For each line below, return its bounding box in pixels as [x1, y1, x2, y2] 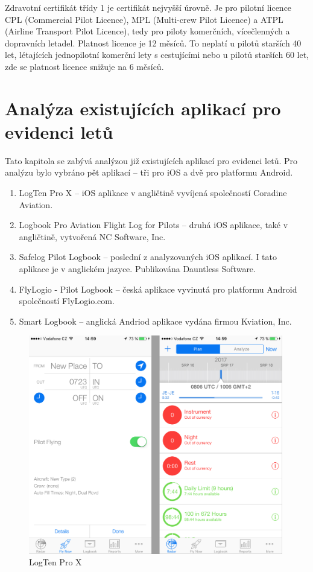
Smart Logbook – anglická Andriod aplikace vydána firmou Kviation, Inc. [19, 314, 292, 327]
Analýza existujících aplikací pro [5, 95, 281, 120]
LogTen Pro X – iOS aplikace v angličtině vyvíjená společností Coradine [19, 186, 287, 199]
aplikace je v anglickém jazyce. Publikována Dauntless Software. [19, 262, 256, 275]
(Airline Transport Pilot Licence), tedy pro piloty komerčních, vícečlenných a [5, 25, 290, 37]
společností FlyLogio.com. [19, 294, 115, 307]
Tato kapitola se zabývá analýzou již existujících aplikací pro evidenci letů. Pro [5, 154, 297, 167]
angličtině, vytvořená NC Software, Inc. [19, 230, 166, 243]
